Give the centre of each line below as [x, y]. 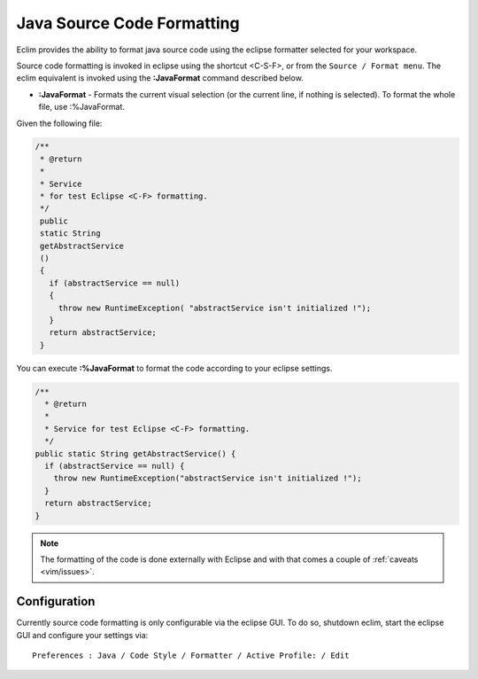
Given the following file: [59, 123]
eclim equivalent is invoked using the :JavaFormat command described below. [160, 78]
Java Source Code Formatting [128, 23]
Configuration [56, 601]
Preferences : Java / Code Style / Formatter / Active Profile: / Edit [191, 656]
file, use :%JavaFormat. [82, 107]
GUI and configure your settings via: [82, 635]
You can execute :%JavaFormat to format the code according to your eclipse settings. [174, 368]
